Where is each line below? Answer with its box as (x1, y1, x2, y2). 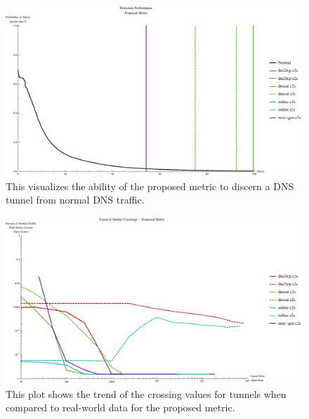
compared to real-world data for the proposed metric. (6, 400, 235, 415)
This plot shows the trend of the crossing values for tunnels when (6, 386, 287, 401)
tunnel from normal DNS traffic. (6, 192, 145, 207)
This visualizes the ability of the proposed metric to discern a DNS (6, 178, 294, 193)
